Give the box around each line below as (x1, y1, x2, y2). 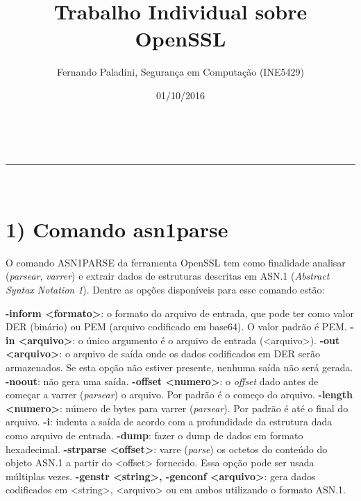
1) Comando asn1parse (6, 214, 228, 243)
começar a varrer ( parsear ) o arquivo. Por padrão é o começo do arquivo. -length (6, 387, 353, 402)
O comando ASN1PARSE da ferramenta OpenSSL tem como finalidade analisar (6, 255, 346, 269)
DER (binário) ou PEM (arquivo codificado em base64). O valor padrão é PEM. (6, 319, 347, 334)
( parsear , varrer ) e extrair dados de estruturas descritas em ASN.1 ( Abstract (6, 269, 330, 283)
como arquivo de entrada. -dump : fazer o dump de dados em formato (6, 427, 303, 442)
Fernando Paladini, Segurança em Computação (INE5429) (57, 65, 304, 79)
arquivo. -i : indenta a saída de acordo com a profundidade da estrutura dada (6, 414, 333, 429)
